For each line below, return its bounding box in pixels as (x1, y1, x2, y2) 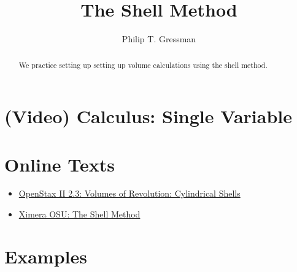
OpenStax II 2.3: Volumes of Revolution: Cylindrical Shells (18, 187, 241, 200)
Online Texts (4, 151, 115, 176)
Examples (4, 243, 87, 268)
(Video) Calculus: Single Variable (4, 104, 292, 129)
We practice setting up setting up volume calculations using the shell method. (18, 59, 268, 70)
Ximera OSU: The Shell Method (18, 208, 141, 221)
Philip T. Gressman (121, 32, 196, 45)
